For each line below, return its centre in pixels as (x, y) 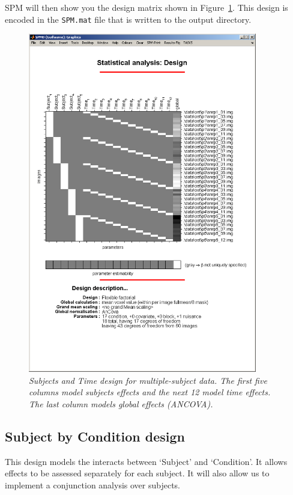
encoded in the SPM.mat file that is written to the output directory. (128, 19)
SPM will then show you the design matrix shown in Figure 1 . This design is (146, 7)
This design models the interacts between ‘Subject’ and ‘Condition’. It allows (146, 461)
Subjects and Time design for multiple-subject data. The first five (148, 380)
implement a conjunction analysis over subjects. (93, 484)
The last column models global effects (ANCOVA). (121, 403)
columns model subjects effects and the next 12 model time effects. (150, 392)
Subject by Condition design (95, 436)
